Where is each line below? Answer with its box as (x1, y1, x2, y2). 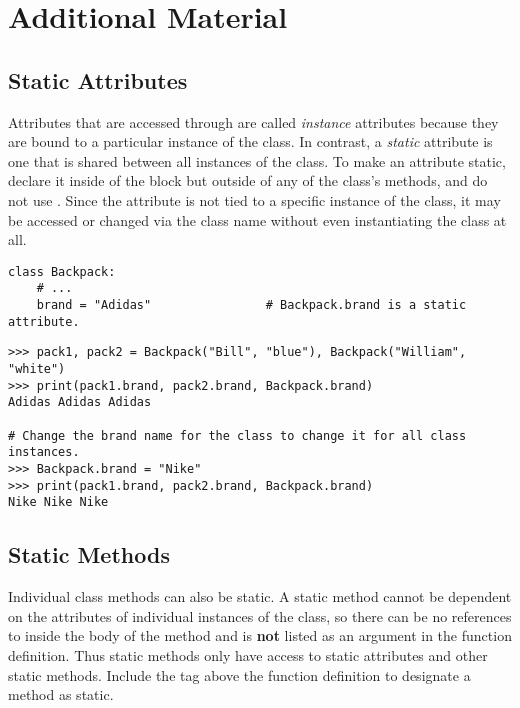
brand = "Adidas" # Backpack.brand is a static (36, 298, 467, 313)
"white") (8, 362, 66, 377)
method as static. (8, 684, 114, 705)
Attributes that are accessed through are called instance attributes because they (8, 111, 499, 132)
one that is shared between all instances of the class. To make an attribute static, (8, 150, 506, 171)
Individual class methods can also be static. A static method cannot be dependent (8, 586, 512, 607)
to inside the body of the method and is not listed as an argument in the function (8, 625, 512, 646)
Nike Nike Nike (8, 495, 109, 510)
